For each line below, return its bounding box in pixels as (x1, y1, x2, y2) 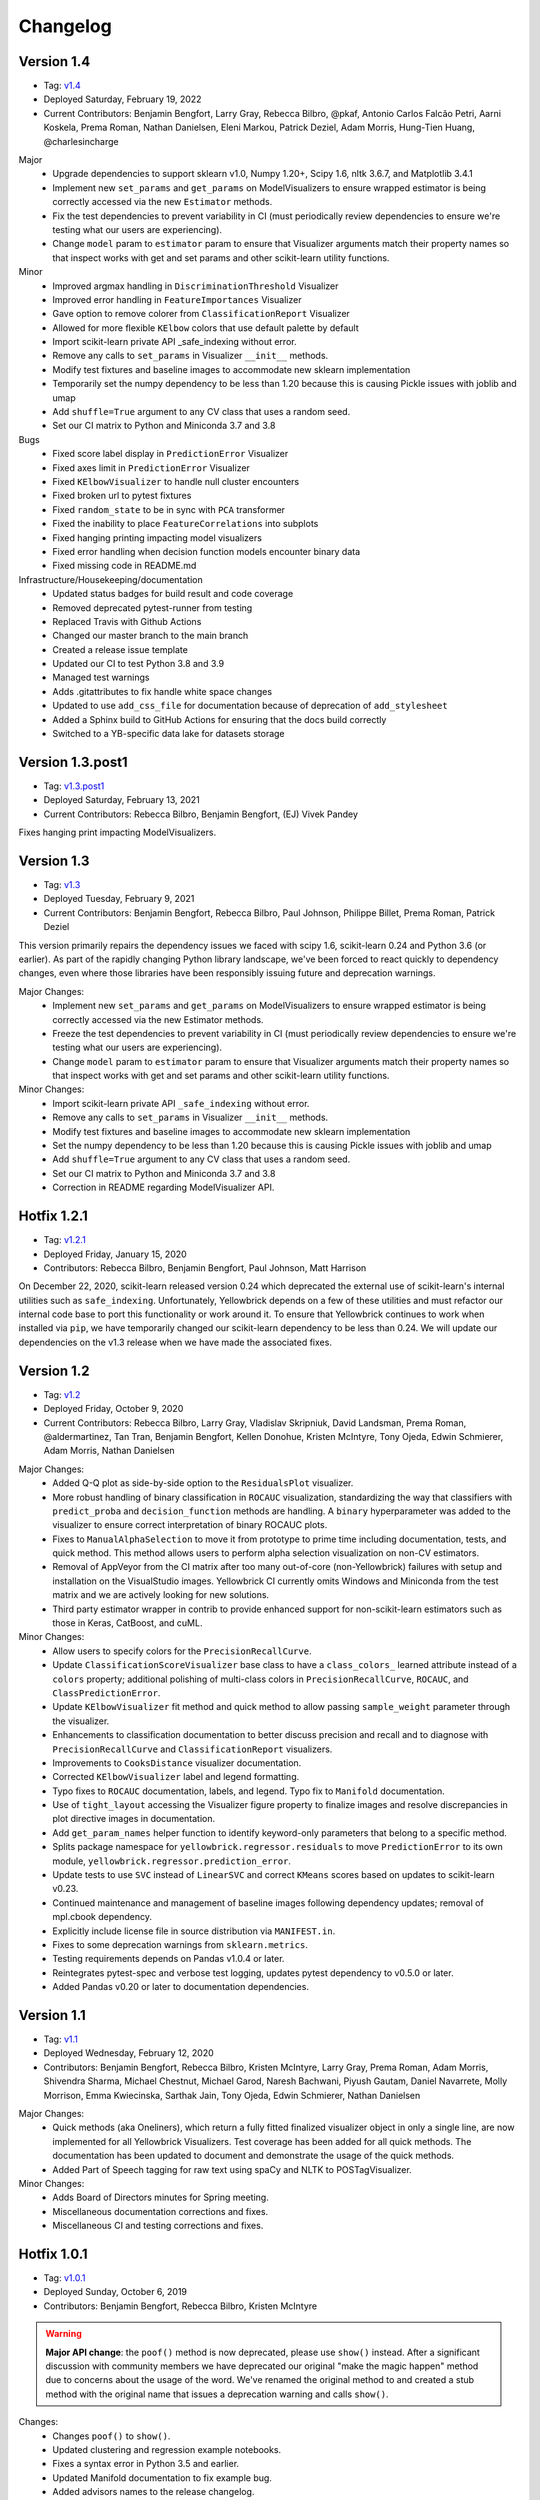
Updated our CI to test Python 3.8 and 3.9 (52, 658, 225, 670)
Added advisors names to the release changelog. (52, 2486, 255, 2498)
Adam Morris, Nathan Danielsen (43, 1445, 175, 1457)
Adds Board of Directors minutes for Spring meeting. (52, 2191, 269, 2204)
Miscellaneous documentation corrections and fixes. (52, 2205, 269, 2217)
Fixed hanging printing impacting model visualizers (52, 531, 262, 544)
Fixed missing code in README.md (52, 560, 197, 572)
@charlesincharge (43, 135, 119, 147)
